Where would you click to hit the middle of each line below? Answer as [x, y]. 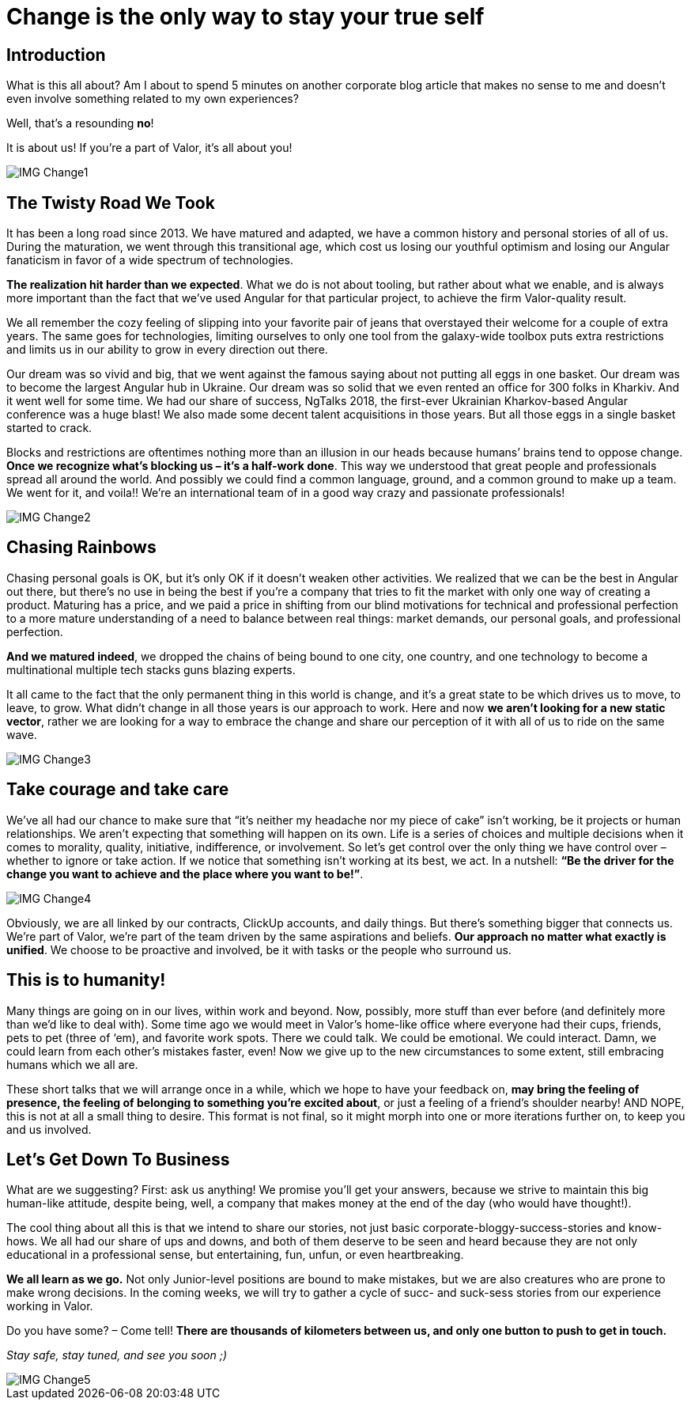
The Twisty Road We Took [111, 203]
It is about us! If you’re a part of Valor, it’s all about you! [149, 148]
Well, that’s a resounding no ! [80, 123]
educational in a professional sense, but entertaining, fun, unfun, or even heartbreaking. [235, 1255]
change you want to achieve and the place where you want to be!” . [185, 874]
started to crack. [49, 428]
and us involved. [49, 1129]
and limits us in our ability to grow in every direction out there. [167, 350]
